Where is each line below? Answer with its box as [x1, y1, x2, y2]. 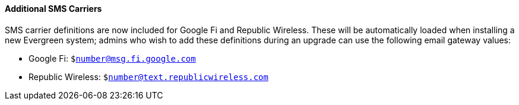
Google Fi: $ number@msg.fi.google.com [29, 53, 196, 63]
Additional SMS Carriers [5, 4, 102, 14]
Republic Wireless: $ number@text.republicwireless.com [29, 71, 268, 82]
